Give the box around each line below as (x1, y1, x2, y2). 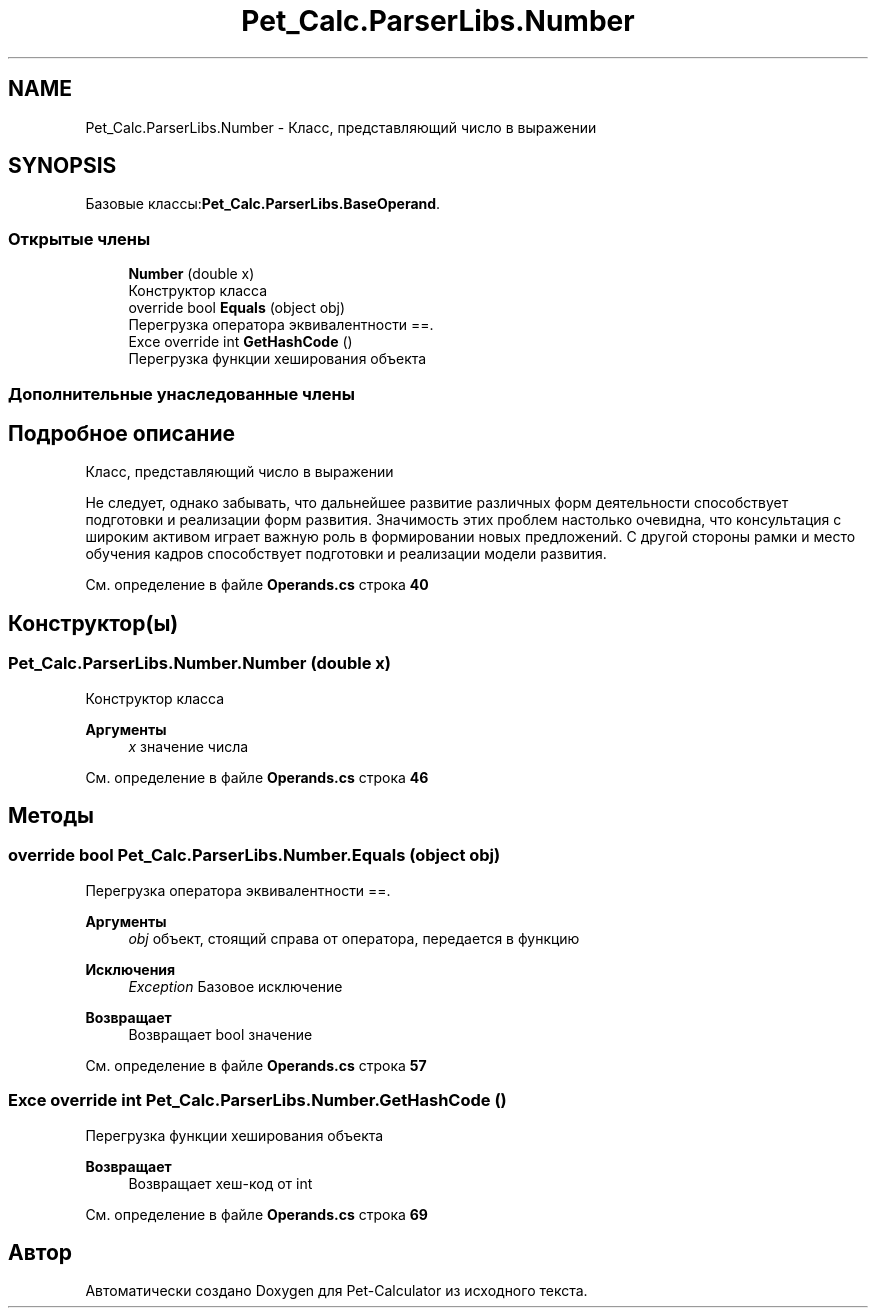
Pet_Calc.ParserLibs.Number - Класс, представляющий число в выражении (85, 118, 597, 136)
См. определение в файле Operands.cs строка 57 (85, 1056, 427, 1074)
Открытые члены (8, 228, 151, 249)
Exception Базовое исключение (128, 977, 343, 995)
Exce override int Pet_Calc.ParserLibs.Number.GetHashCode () (8, 1090, 507, 1111)
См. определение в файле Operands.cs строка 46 (85, 768, 429, 786)
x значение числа (128, 737, 249, 755)
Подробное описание (8, 420, 235, 446)
